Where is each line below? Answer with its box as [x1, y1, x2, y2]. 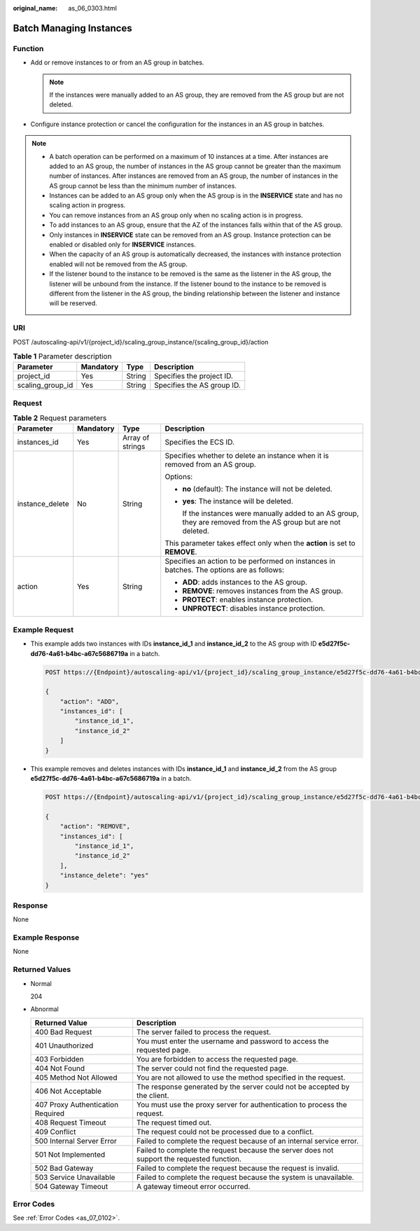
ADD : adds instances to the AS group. [182, 578, 308, 587]
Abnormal [30, 1005, 59, 1013]
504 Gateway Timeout [34, 1181, 108, 1191]
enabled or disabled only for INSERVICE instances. [49, 240, 196, 249]
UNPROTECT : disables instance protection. [182, 604, 325, 613]
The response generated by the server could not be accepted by [136, 1082, 350, 1092]
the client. [136, 1090, 169, 1100]
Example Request [13, 625, 73, 634]
